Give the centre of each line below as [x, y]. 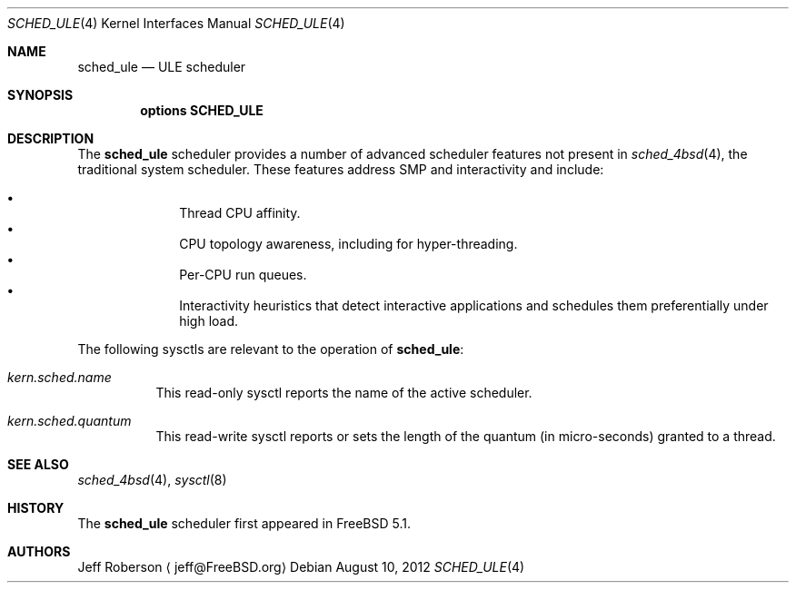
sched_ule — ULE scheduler [162, 67]
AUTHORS [39, 551]
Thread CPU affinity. [240, 213]
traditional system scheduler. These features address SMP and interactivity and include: [341, 169]
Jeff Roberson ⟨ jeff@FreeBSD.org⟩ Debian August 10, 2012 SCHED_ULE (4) [301, 567]
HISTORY [36, 508]
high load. [209, 321]
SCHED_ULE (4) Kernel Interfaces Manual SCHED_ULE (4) [176, 23]
